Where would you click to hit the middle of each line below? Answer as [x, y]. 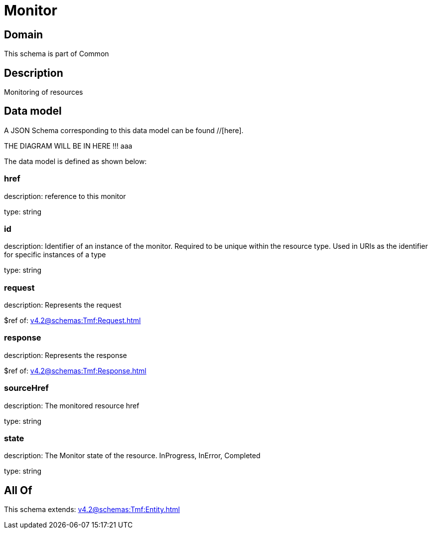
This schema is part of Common [57, 54]
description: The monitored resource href [72, 405]
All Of [18, 490]
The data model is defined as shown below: [75, 161]
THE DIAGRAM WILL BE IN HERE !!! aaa [68, 146]
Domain [24, 34]
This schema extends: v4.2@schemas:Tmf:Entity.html [92, 510]
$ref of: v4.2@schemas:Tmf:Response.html [75, 370]
